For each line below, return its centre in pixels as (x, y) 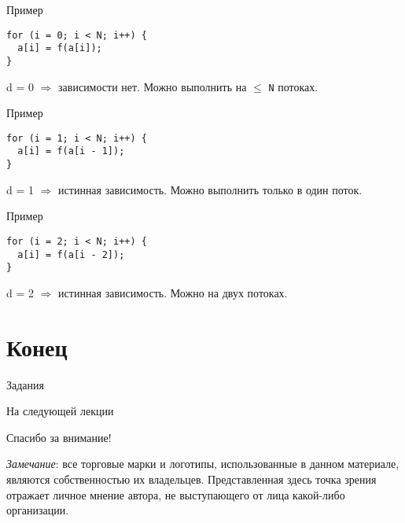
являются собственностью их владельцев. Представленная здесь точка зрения (191, 479)
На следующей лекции (60, 411)
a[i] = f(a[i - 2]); (71, 254)
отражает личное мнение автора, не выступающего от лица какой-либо (176, 494)
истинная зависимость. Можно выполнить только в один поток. (210, 189)
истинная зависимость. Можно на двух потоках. (173, 292)
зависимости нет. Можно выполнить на (153, 86)
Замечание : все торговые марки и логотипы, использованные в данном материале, (203, 464)
